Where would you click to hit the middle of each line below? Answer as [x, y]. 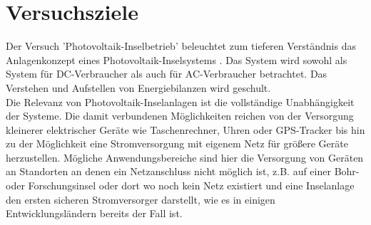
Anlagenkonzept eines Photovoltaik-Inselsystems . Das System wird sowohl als [177, 59]
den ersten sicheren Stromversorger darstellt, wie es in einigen [141, 199]
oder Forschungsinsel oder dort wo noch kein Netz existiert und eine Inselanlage [180, 185]
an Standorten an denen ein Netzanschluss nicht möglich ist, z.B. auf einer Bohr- [183, 171]
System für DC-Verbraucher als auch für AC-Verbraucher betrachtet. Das [167, 74]
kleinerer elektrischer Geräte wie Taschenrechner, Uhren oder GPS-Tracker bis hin [185, 129]
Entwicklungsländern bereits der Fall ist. [94, 213]
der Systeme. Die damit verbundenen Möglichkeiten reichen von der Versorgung [180, 116]
